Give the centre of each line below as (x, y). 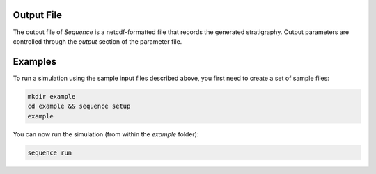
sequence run (50, 152)
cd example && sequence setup (79, 106)
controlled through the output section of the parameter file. (97, 41)
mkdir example (52, 96)
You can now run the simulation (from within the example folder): (106, 134)
